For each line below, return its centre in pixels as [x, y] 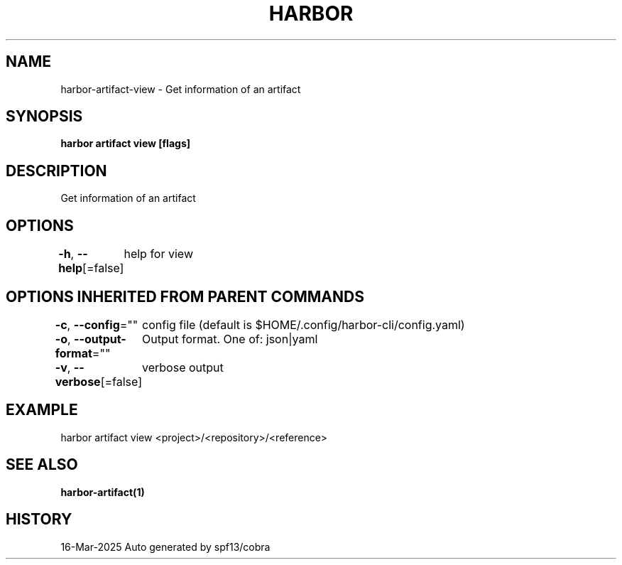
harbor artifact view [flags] [125, 144]
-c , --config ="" [97, 324]
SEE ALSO [42, 465]
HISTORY [39, 520]
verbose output [183, 367]
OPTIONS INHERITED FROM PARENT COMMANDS [185, 296]
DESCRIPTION [56, 171]
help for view [158, 254]
